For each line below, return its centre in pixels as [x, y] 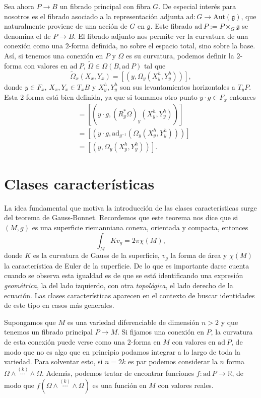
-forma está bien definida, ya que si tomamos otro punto [111, 97]
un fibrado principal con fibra [105, 6]
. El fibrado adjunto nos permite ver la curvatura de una [161, 36]
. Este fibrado [171, 26]
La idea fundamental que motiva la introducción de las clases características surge [130, 207]
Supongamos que [30, 322]
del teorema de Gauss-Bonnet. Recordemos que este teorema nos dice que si [121, 217]
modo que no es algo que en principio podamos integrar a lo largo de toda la [122, 351]
